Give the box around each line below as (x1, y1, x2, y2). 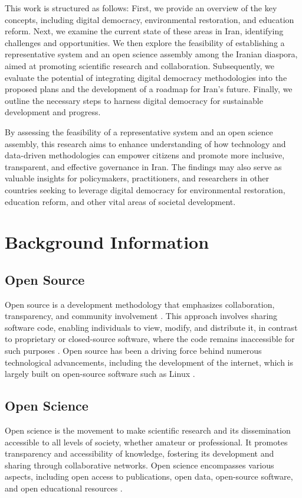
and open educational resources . (5, 482, 123, 494)
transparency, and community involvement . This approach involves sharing (5, 310, 278, 322)
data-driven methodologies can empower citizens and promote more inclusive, (5, 149, 285, 161)
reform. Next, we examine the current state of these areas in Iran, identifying (5, 25, 284, 37)
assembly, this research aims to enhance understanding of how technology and (5, 137, 286, 149)
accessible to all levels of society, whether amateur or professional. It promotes (5, 435, 288, 448)
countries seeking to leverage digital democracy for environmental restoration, (5, 183, 285, 196)
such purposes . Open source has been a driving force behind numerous (5, 344, 262, 357)
